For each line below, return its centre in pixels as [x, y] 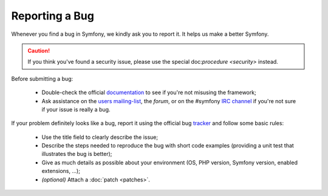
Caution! [39, 50]
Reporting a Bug [53, 16]
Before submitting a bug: [42, 78]
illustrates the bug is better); [77, 154]
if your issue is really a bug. [76, 109]
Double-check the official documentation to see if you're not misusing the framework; [149, 93]
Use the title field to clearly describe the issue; [100, 137]
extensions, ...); [61, 171]
